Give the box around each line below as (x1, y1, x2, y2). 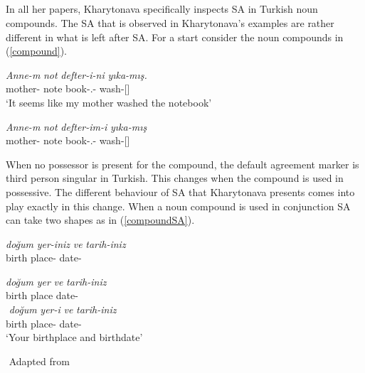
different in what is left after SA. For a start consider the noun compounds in (6, 29, 344, 44)
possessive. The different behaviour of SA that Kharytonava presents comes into (6, 184, 355, 199)
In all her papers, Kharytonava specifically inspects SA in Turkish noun (6, 1, 318, 16)
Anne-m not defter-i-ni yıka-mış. (6, 67, 147, 82)
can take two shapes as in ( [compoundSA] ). (6, 212, 195, 227)
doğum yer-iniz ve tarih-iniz (6, 236, 126, 251)
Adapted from (9, 353, 70, 368)
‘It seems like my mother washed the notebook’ (6, 94, 212, 109)
